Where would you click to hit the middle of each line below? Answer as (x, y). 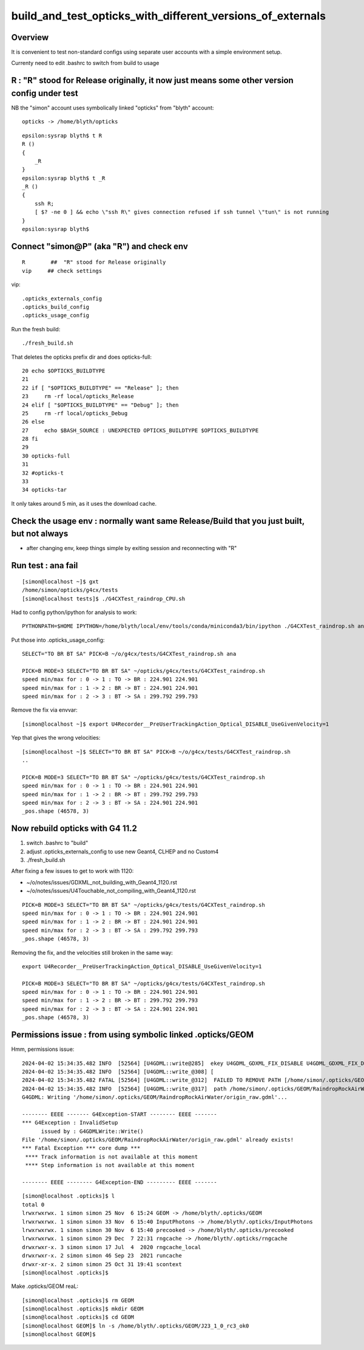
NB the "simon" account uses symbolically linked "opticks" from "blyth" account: (113, 108)
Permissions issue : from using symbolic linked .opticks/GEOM (133, 1035)
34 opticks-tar (45, 490)
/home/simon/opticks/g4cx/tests (70, 590)
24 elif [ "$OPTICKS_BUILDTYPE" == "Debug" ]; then (100, 405)
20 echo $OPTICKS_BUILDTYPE (64, 370)
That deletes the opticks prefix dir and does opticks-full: (81, 357)
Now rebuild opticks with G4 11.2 (74, 829)
